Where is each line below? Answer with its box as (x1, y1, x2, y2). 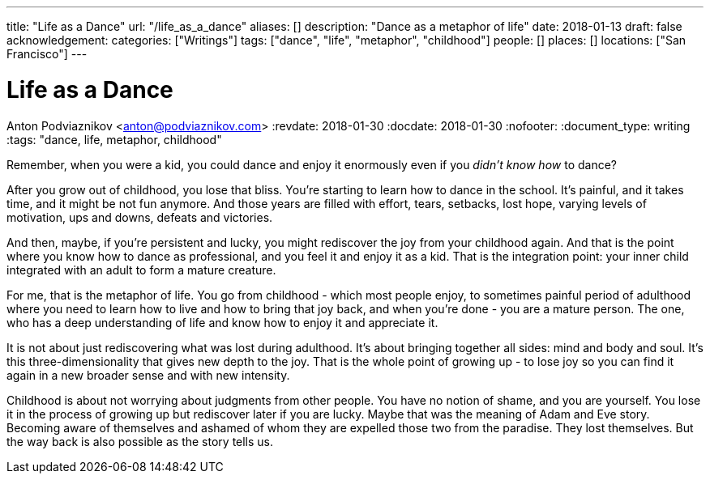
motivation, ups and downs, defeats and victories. (6, 210, 273, 224)
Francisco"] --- (6, 47, 88, 61)
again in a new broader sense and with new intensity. (6, 367, 290, 382)
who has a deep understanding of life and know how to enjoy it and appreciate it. (6, 315, 438, 329)
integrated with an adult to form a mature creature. (6, 262, 276, 277)
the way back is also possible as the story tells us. (6, 434, 274, 448)
